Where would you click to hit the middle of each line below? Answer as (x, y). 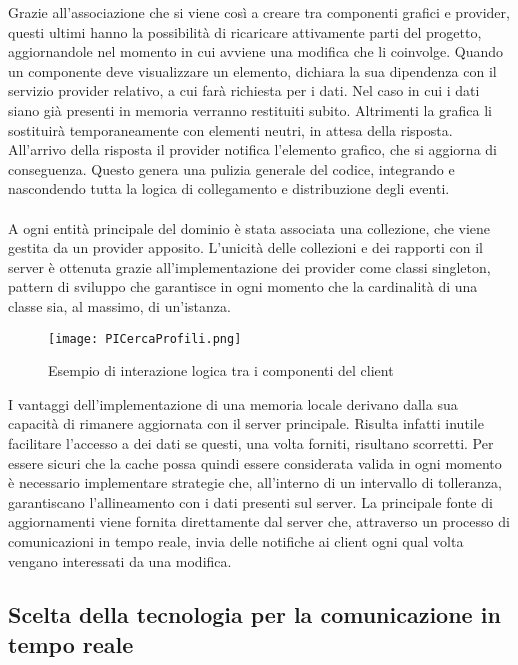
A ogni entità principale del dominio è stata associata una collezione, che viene (249, 227)
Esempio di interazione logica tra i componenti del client (221, 370)
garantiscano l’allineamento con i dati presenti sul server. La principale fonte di (250, 501)
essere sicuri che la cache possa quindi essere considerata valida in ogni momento (255, 462)
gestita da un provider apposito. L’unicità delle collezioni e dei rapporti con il (245, 247)
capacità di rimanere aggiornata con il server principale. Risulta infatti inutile (246, 423)
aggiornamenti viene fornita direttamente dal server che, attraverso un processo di (259, 521)
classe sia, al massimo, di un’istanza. (119, 305)
